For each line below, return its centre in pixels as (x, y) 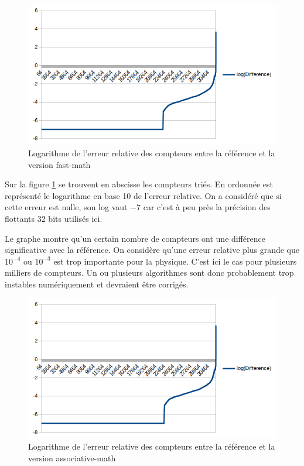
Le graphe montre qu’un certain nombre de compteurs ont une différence (135, 238)
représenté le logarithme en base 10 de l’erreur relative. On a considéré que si (143, 195)
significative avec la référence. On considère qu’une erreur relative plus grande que (152, 250)
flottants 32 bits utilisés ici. (54, 218)
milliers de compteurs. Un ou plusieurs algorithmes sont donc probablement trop (149, 273)
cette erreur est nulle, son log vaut (66, 207)
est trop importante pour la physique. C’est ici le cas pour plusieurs (175, 261)
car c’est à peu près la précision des (207, 207)
